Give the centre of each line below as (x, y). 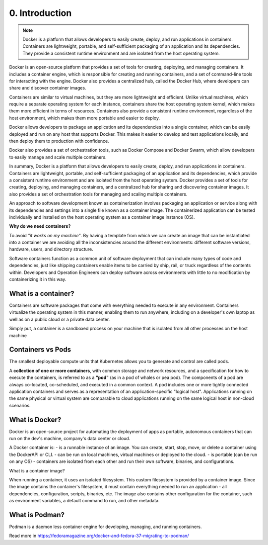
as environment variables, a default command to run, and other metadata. (84, 501)
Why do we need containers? (40, 226)
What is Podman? (37, 515)
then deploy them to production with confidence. (59, 141)
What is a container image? (37, 470)
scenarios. (20, 405)
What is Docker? (35, 419)
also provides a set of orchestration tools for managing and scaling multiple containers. (98, 194)
